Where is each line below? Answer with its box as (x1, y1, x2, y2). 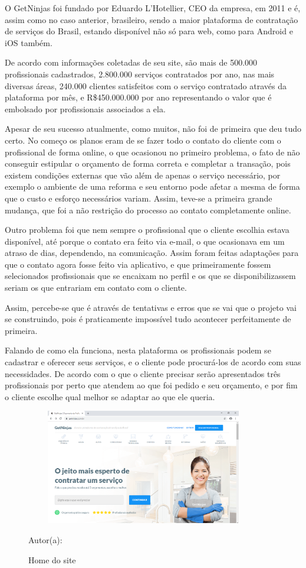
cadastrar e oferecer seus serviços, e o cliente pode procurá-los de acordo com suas (5, 356, 301, 368)
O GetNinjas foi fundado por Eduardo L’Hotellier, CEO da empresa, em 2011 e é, (5, 2, 301, 14)
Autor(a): (28, 534, 62, 546)
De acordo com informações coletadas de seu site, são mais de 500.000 (5, 56, 258, 69)
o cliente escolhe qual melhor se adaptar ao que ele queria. (5, 390, 215, 403)
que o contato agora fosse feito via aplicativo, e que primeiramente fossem (5, 258, 271, 270)
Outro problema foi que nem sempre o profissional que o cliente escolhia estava (5, 223, 289, 236)
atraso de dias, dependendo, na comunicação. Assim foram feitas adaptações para (5, 246, 299, 259)
